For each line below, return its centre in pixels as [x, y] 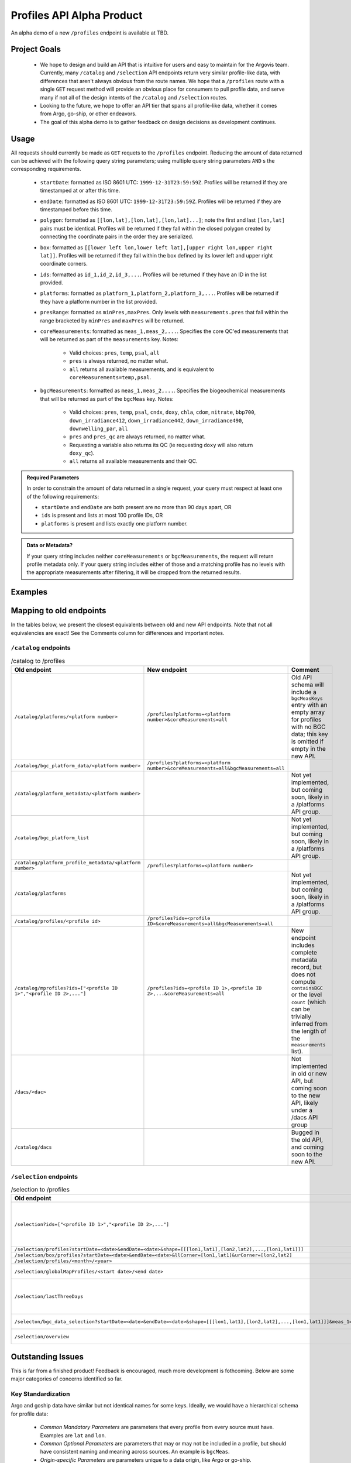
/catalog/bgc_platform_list [52, 838]
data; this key [310, 734]
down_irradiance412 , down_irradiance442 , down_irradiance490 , [156, 420]
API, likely [304, 1103]
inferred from [309, 1024]
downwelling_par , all [99, 428]
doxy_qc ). [82, 453]
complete [304, 953]
